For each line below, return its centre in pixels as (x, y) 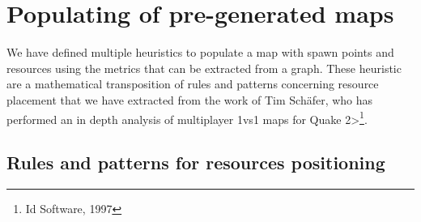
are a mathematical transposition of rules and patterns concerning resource (193, 84)
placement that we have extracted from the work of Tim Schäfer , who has (190, 99)
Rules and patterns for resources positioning (196, 162)
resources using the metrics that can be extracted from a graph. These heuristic (204, 68)
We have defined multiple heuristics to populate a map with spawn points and (200, 52)
